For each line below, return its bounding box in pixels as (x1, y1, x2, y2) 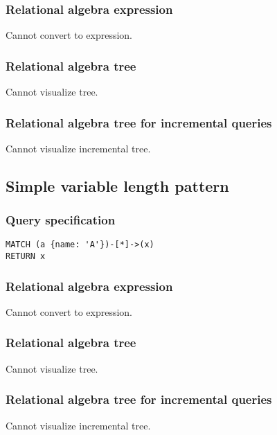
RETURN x (6, 251, 46, 262)
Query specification (6, 211, 116, 229)
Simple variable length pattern (6, 175, 229, 196)
